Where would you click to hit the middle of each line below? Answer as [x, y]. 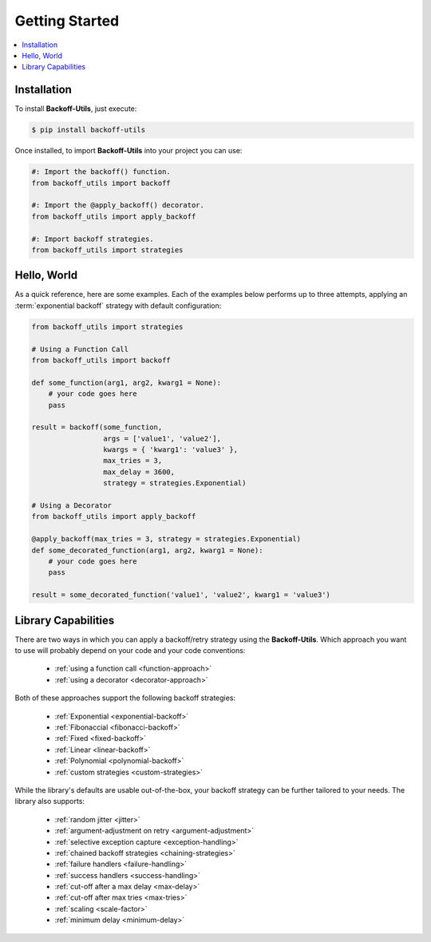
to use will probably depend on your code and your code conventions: [130, 651]
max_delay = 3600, [139, 472]
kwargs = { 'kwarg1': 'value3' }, [170, 450]
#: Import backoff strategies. [93, 239]
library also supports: [50, 801]
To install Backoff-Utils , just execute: [76, 109]
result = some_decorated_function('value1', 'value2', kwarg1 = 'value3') [181, 595]
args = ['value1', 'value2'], [162, 438]
